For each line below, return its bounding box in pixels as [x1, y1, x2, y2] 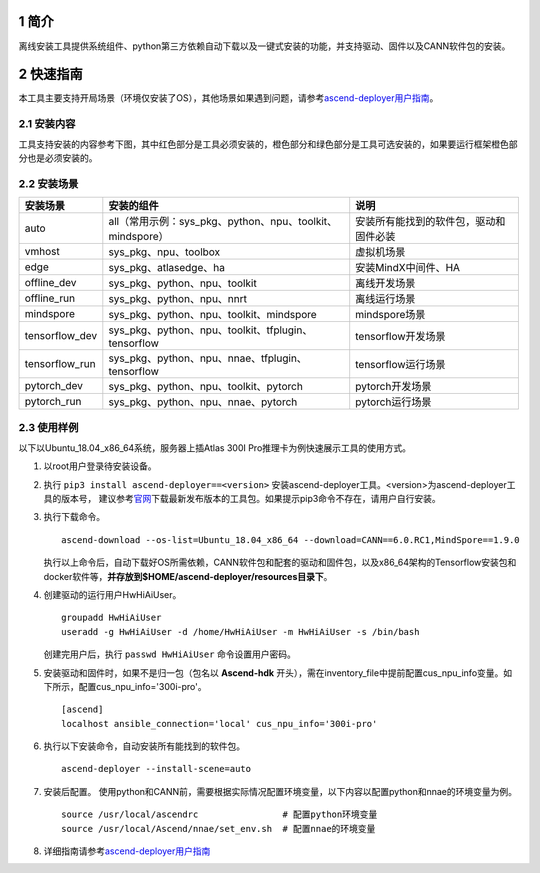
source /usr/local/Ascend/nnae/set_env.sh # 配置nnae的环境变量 [61, 823, 376, 834]
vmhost [24, 245, 60, 259]
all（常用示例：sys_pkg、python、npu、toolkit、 [108, 215, 338, 229]
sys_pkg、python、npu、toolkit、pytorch [108, 380, 304, 394]
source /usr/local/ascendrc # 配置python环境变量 [61, 809, 378, 820]
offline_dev [24, 276, 77, 290]
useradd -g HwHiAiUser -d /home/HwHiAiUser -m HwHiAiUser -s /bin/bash [61, 626, 420, 637]
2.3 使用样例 [18, 421, 79, 435]
